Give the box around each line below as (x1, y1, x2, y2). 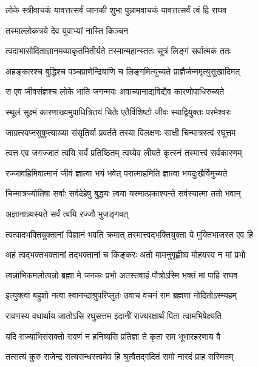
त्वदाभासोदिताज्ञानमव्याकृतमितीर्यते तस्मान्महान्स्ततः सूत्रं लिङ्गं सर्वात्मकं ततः (5, 44, 231, 57)
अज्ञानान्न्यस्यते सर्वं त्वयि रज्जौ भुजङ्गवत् (5, 207, 129, 220)
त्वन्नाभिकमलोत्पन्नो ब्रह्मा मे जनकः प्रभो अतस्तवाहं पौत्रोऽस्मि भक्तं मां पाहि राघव (5, 268, 238, 281)
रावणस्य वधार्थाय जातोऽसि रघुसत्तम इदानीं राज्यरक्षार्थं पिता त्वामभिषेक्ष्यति (5, 309, 222, 322)
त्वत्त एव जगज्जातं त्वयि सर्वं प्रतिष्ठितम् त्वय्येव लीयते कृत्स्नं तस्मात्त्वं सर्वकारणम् (5, 146, 242, 159)
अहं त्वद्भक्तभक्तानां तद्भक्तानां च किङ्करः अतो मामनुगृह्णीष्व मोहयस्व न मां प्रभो (5, 248, 246, 261)
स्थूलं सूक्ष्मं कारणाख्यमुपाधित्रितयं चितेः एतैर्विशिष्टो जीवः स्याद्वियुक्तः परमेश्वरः (5, 105, 231, 118)
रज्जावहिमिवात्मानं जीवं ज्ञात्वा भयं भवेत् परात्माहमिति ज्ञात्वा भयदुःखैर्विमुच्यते (5, 166, 228, 179)
